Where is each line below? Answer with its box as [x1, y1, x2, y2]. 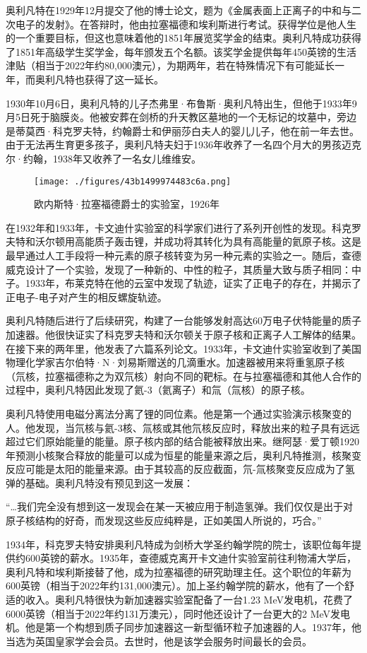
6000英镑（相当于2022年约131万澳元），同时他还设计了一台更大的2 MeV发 [6, 606, 341, 620]
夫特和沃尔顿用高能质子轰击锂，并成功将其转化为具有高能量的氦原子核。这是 [6, 234, 361, 249]
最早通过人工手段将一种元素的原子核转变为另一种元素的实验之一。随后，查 [6, 247, 351, 262]
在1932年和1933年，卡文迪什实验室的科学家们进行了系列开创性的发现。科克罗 [6, 220, 361, 235]
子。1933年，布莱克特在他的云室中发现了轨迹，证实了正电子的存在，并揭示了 [6, 276, 361, 290]
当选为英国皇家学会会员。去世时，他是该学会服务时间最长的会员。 [6, 633, 312, 648]
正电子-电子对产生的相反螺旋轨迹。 [6, 289, 167, 304]
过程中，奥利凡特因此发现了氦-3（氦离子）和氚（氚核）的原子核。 [6, 382, 311, 397]
